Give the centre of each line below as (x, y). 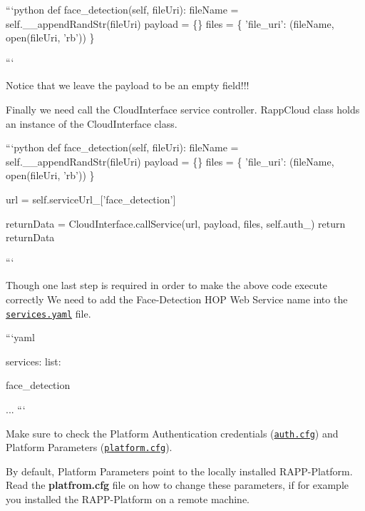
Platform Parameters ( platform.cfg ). (89, 447)
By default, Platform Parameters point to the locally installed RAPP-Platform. (179, 471)
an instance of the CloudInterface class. (92, 123)
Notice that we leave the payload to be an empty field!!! (128, 85)
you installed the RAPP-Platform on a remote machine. (128, 499)
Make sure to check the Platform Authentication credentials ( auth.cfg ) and (172, 433)
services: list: (34, 361)
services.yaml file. (48, 313)
